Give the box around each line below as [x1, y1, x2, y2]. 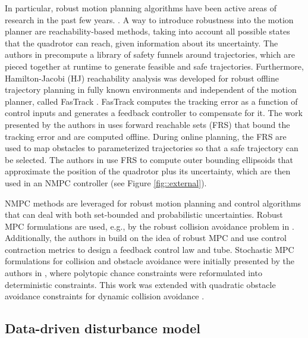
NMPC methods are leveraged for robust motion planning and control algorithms [5, 196, 301, 209]
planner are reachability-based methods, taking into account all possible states [5, 25, 290, 37]
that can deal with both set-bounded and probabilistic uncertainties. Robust [5, 208, 283, 221]
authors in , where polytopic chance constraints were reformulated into [5, 267, 262, 279]
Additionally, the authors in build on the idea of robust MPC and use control [5, 231, 287, 244]
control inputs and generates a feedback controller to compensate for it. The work [5, 107, 303, 119]
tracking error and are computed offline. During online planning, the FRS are [5, 130, 287, 142]
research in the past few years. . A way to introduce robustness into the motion [5, 13, 294, 26]
